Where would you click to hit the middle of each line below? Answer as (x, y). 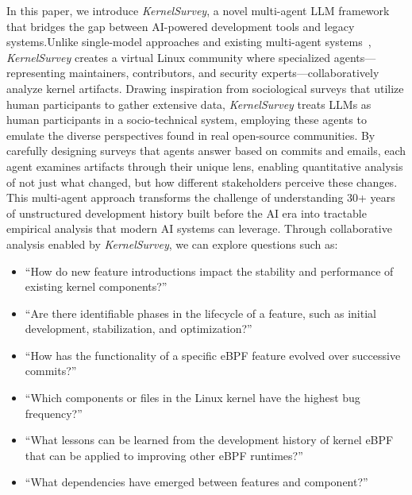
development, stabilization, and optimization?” (139, 329)
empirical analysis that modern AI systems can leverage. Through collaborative (199, 228)
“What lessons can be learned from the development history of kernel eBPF (209, 440)
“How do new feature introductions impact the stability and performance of (209, 271)
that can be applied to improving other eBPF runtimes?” (164, 455)
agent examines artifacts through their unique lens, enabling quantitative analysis (205, 166)
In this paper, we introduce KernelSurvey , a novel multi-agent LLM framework (198, 10)
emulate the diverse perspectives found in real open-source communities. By (191, 135)
